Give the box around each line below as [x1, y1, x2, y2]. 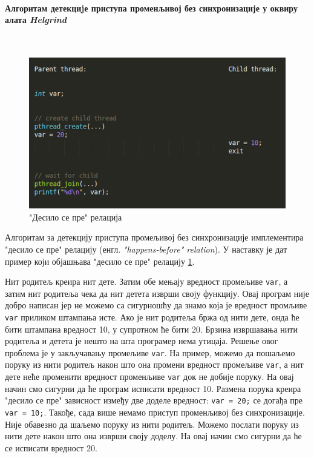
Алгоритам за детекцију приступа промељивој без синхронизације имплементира [5, 231, 304, 244]
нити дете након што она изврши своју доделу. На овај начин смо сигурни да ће [5, 430, 302, 442]
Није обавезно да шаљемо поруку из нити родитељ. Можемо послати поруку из [5, 417, 299, 430]
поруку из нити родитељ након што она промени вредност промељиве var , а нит [5, 358, 304, 371]
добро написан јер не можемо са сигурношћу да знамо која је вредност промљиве [5, 299, 307, 311]
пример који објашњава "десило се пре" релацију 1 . [5, 254, 195, 267]
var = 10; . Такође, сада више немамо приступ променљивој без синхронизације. [5, 406, 305, 418]
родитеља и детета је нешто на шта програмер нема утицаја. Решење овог [5, 334, 278, 347]
